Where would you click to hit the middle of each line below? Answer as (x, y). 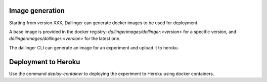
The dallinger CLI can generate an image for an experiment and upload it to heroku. (94, 47)
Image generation (37, 11)
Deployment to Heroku (44, 62)
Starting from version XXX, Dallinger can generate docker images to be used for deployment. (104, 23)
